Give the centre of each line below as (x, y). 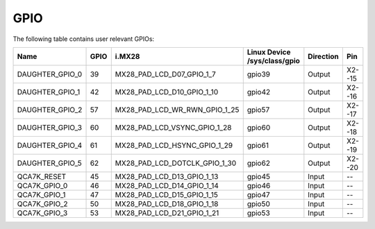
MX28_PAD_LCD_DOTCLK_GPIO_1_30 (176, 163)
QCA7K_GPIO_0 (42, 185)
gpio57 (258, 110)
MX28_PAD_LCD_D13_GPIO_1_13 (167, 176)
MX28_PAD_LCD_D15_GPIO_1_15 (166, 194)
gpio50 (259, 203)
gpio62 (259, 163)
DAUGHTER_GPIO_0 (50, 74)
